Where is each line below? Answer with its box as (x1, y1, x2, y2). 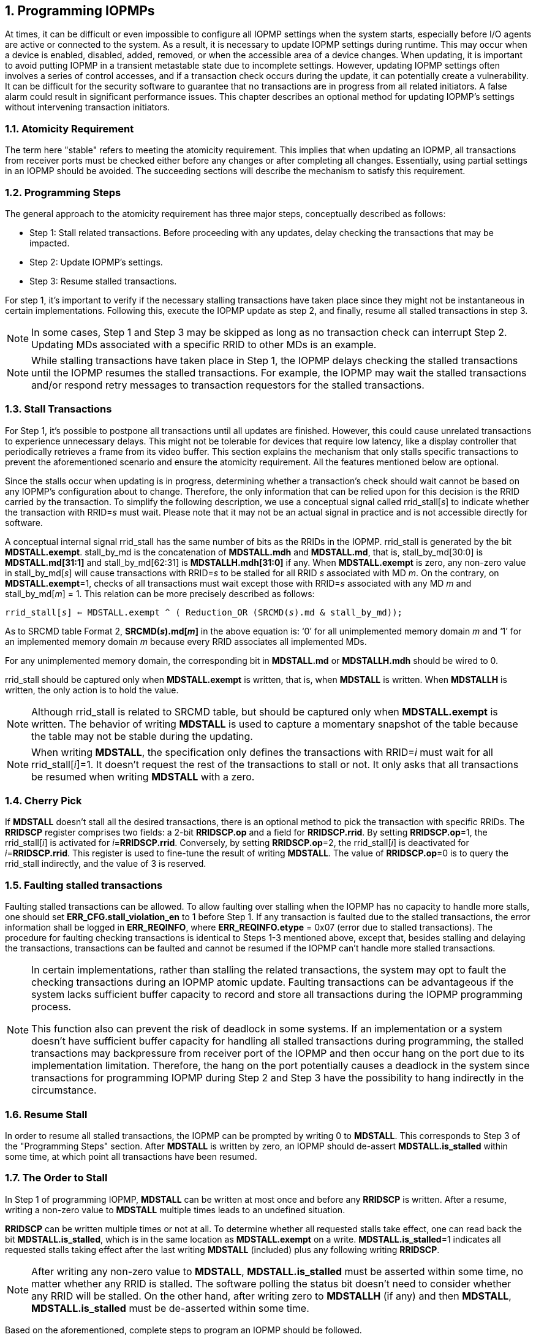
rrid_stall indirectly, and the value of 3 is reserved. (5, 858, 206, 869)
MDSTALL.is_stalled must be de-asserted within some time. (31, 1301, 309, 1314)
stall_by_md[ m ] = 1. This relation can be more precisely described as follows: (5, 588, 315, 599)
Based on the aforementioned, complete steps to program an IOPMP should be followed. (5, 1324, 362, 1335)
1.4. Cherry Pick (5, 794, 82, 807)
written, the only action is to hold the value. (5, 684, 179, 695)
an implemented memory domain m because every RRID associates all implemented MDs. (5, 636, 367, 647)
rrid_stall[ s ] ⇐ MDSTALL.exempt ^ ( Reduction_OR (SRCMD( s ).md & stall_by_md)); (5, 607, 403, 617)
